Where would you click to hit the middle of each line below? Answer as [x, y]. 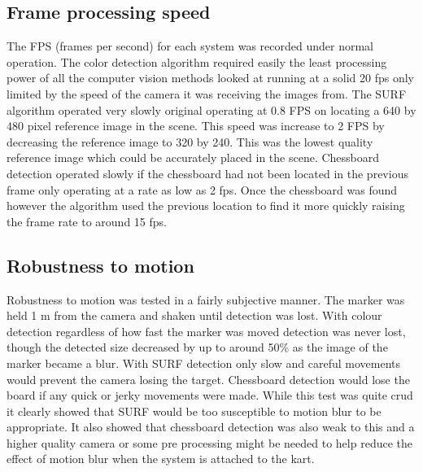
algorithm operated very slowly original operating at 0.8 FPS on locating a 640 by [211, 109]
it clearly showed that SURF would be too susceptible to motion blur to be [194, 411]
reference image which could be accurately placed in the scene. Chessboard [193, 157]
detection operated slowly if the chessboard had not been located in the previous [207, 173]
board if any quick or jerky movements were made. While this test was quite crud [210, 395]
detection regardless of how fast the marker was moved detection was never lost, [206, 331]
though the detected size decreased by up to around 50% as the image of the [197, 347]
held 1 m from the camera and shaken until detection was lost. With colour [194, 315]
